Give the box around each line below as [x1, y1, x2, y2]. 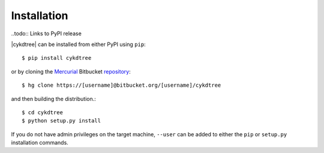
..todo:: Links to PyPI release [11, 30, 82, 37]
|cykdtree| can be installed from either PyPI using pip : [11, 41, 146, 48]
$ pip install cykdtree [22, 54, 92, 62]
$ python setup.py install [22, 117, 101, 124]
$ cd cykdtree [22, 109, 63, 116]
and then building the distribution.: [11, 95, 96, 102]
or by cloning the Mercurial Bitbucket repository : [11, 68, 131, 75]
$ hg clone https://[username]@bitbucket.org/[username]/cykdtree [22, 82, 221, 89]
